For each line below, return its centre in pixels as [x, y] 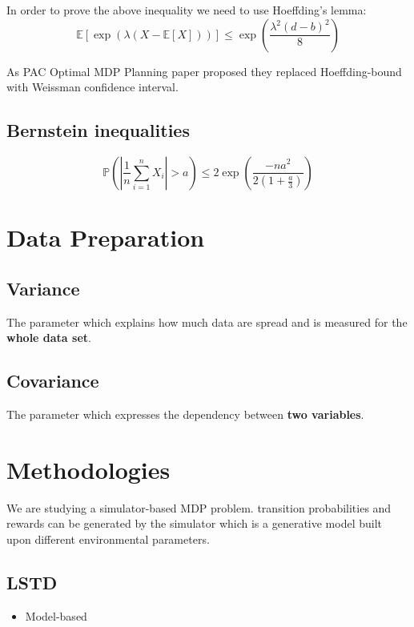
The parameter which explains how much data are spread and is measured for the [207, 322]
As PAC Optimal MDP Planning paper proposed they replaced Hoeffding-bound [204, 71]
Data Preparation [106, 237]
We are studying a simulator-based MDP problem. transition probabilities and [199, 507]
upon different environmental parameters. [108, 539]
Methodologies [88, 469]
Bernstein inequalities [98, 130]
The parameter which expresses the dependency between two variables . [185, 414]
